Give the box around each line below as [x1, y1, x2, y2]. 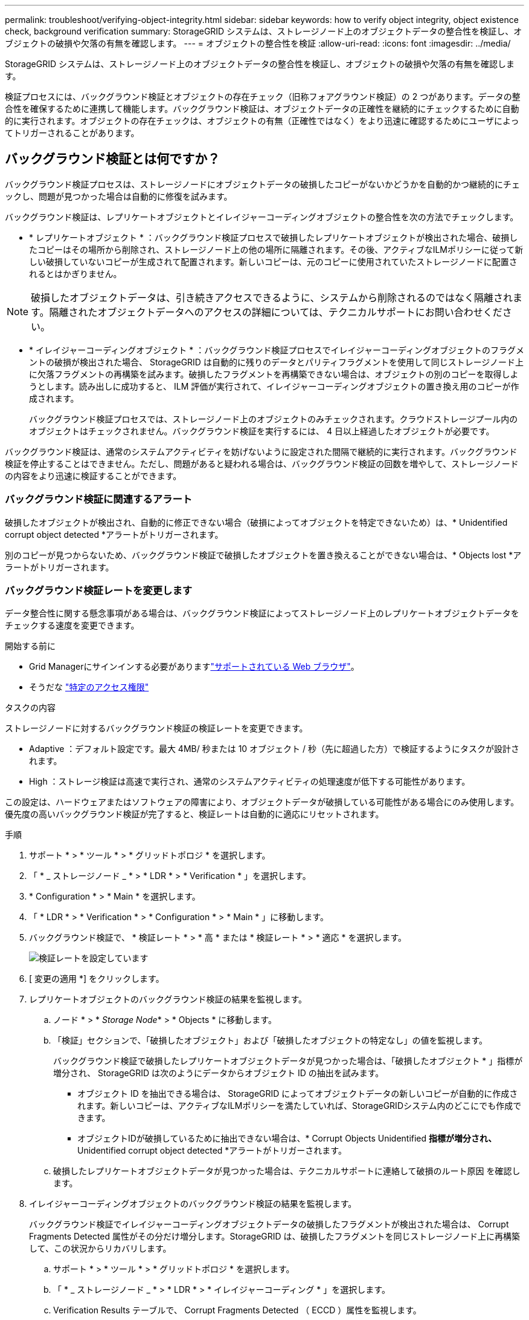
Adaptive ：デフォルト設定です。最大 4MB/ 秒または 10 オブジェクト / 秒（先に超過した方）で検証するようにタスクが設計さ [29, 743, 520, 754]
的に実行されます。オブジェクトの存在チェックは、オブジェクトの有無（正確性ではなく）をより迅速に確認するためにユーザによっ [5, 116, 519, 126]
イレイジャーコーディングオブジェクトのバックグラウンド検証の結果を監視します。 [29, 1198, 357, 1209]
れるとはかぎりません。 [29, 268, 122, 279]
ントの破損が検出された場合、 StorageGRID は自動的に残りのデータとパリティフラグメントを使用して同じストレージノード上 [29, 356, 524, 367]
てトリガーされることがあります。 [5, 128, 139, 138]
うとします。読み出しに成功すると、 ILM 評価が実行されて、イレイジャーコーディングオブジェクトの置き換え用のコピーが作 [29, 381, 519, 391]
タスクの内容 [5, 702, 56, 713]
